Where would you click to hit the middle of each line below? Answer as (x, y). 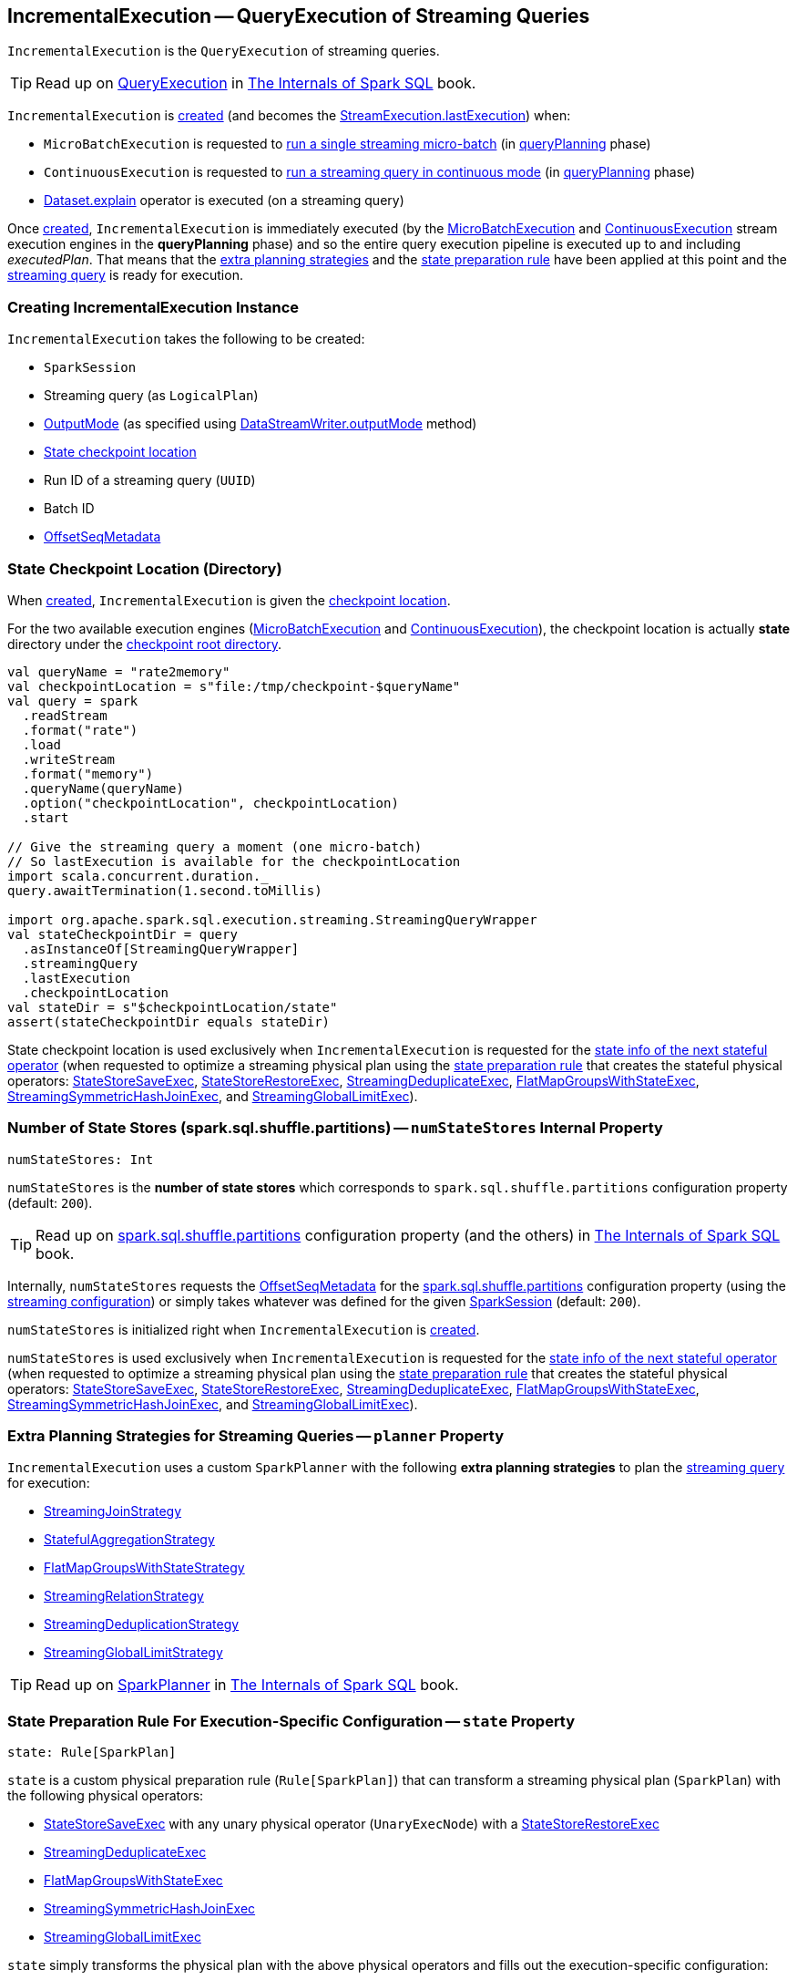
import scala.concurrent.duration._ (138, 876)
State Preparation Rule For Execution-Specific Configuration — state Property (291, 1721)
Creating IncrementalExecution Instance (153, 307)
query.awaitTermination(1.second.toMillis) (165, 890)
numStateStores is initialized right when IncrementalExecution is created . (244, 1329)
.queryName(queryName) (103, 788)
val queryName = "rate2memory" (119, 671)
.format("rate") (80, 730)
